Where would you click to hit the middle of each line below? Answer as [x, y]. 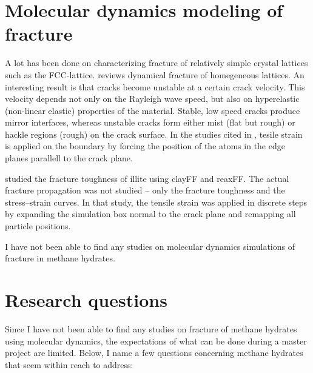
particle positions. [38, 226]
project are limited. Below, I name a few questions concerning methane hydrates [154, 353]
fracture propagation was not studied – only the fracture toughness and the [145, 190]
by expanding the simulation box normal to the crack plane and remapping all [150, 214]
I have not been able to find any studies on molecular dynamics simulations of [150, 246]
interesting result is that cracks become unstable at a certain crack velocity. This [155, 86]
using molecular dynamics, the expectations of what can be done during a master [156, 341]
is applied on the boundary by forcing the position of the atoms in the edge [145, 146]
